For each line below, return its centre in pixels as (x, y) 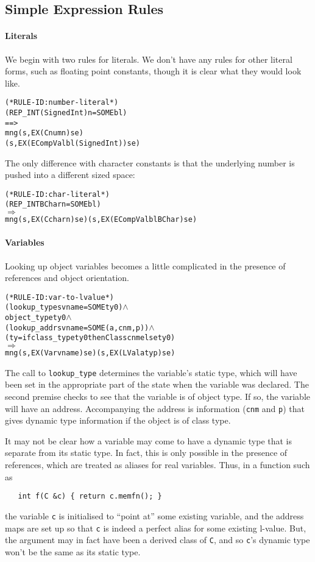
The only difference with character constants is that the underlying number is (150, 162)
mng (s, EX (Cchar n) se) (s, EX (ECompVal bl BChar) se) (101, 220)
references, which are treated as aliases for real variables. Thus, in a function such (157, 464)
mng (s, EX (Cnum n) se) (44, 133)
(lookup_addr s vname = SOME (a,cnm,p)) (77, 328)
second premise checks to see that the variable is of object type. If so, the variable (158, 396)
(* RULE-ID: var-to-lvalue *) (60, 297)
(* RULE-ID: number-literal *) (62, 103)
